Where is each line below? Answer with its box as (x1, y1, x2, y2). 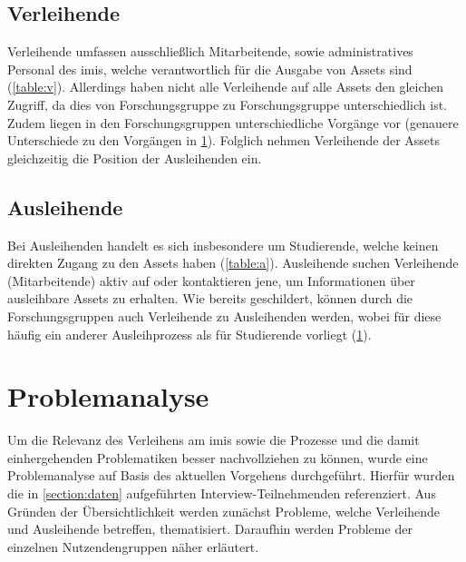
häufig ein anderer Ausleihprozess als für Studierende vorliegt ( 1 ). (7, 324, 372, 343)
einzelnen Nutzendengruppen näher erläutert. (7, 537, 259, 556)
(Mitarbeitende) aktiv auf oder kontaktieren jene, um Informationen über (7, 271, 415, 290)
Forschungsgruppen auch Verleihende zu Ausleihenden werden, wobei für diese (7, 306, 442, 325)
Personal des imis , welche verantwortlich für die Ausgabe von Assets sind (7, 59, 413, 78)
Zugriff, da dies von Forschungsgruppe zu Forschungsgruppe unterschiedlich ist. (7, 94, 447, 113)
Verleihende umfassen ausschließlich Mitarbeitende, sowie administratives (7, 42, 413, 61)
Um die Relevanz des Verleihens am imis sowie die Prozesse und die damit (7, 430, 420, 449)
